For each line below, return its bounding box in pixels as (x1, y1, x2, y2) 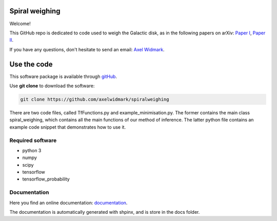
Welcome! (9, 21, 31, 27)
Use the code (9, 59, 53, 69)
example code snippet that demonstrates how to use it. (9, 124, 126, 130)
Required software (9, 136, 57, 144)
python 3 (22, 147, 42, 153)
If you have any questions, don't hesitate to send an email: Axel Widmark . (9, 46, 165, 52)
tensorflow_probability (22, 176, 70, 182)
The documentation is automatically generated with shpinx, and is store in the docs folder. (9, 209, 200, 215)
